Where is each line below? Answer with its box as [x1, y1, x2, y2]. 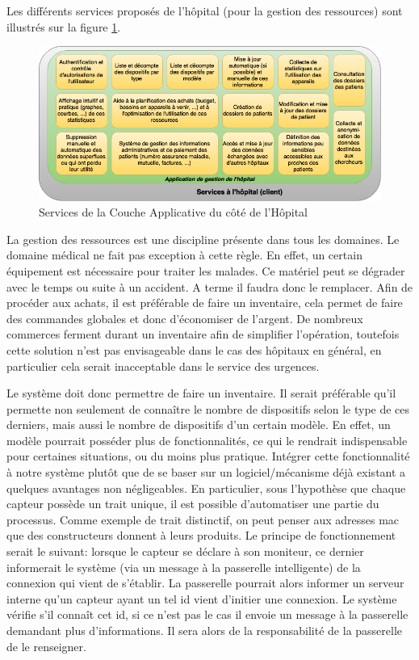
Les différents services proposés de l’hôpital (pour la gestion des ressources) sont [6, 2, 403, 19]
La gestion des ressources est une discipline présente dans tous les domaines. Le [6, 230, 400, 247]
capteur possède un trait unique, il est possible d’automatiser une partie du [6, 495, 379, 512]
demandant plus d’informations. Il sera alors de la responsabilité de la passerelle [6, 622, 403, 638]
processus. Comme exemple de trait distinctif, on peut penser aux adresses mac [6, 511, 400, 528]
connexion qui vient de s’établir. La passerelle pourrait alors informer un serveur [6, 574, 404, 591]
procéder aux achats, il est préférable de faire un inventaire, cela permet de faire [6, 294, 403, 311]
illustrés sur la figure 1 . [6, 18, 121, 35]
